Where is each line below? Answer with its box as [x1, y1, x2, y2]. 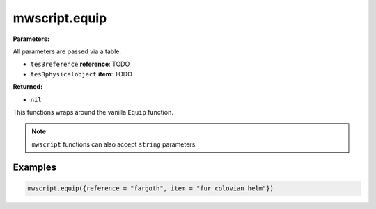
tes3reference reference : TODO [30, 60, 130, 69]
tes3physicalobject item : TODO [30, 69, 132, 78]
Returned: [13, 83, 43, 91]
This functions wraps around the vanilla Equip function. [13, 108, 173, 116]
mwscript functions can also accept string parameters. [31, 140, 198, 149]
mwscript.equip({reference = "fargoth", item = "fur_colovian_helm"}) [27, 184, 274, 192]
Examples [13, 162, 57, 174]
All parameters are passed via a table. [13, 47, 122, 56]
